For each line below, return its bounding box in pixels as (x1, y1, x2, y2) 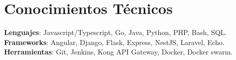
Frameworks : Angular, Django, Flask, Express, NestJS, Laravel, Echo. (4, 36, 224, 47)
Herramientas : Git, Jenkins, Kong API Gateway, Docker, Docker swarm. (4, 46, 233, 57)
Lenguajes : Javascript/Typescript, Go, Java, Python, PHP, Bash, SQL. (4, 27, 227, 37)
